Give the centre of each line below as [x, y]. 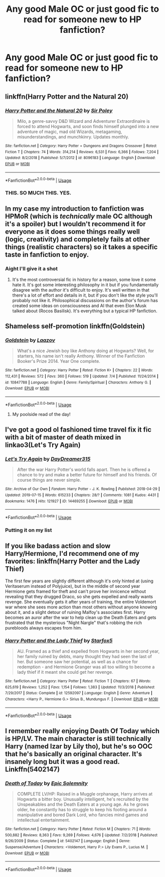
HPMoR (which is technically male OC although [79, 216]
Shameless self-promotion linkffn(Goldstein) [75, 326]
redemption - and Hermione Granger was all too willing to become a [86, 667]
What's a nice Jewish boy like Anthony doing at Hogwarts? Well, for [85, 351]
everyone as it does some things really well [72, 232]
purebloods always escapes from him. [44, 628]
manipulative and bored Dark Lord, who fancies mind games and [82, 815]
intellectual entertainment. [43, 820]
